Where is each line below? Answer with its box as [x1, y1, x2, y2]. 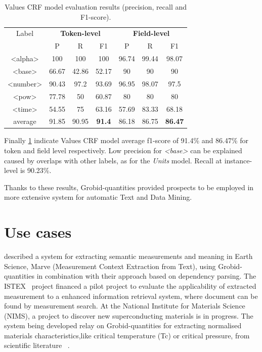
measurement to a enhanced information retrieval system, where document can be [4, 290, 258, 301]
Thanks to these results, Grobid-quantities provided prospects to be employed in [4, 182, 254, 192]
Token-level [60, 28, 101, 38]
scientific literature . [4, 340, 70, 350]
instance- [224, 155, 252, 165]
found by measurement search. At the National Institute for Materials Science [4, 300, 245, 311]
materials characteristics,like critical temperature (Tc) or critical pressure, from [4, 330, 250, 340]
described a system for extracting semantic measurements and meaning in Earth [4, 251, 253, 261]
